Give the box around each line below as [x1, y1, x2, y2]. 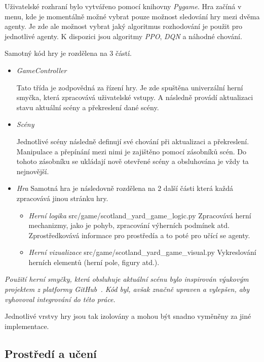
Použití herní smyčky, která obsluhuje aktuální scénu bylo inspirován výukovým [5, 274, 249, 284]
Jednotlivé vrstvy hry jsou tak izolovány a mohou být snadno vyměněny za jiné [5, 311, 251, 321]
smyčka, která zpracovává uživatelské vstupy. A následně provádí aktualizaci [16, 92, 253, 103]
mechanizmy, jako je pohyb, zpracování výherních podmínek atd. [28, 220, 230, 231]
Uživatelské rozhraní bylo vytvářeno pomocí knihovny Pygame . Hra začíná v [5, 1, 242, 11]
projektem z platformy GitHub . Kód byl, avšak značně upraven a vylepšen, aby [5, 284, 250, 294]
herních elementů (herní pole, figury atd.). [28, 256, 160, 267]
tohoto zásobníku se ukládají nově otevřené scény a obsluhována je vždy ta [16, 156, 249, 167]
